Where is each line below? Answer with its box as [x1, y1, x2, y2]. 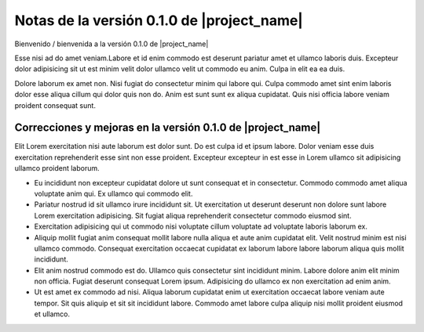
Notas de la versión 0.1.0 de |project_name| [14, 12, 304, 29]
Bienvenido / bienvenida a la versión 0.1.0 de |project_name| [14, 39, 209, 49]
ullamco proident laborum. [14, 164, 100, 173]
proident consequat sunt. [14, 100, 96, 110]
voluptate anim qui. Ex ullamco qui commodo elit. [34, 189, 193, 198]
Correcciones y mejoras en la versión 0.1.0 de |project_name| [14, 121, 321, 135]
